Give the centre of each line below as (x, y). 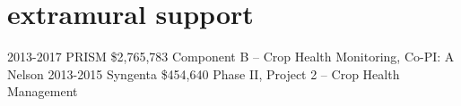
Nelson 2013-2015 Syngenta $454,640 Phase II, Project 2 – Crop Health (204, 73)
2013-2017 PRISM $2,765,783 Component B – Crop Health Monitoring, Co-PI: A (231, 57)
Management (43, 91)
